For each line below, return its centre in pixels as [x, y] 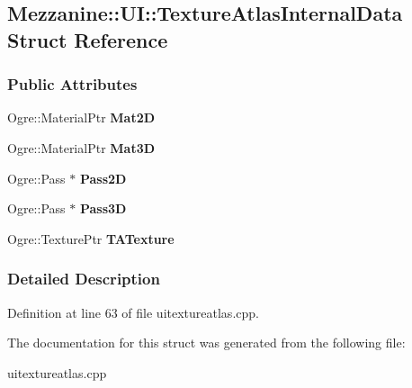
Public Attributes [72, 84]
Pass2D [103, 178]
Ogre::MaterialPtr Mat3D [81, 147]
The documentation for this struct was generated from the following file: [206, 343]
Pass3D [103, 208]
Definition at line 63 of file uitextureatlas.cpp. [133, 312]
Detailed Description [84, 279]
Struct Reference [88, 39]
